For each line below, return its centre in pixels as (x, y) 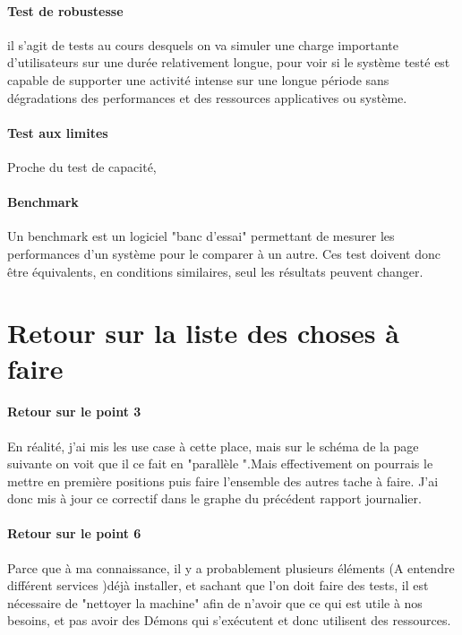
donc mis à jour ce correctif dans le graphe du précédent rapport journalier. (214, 498)
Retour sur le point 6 (74, 533)
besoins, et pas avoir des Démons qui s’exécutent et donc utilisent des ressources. (229, 620)
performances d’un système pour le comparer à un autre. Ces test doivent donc (224, 253)
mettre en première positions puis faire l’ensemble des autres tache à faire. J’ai (223, 481)
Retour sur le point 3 (74, 412)
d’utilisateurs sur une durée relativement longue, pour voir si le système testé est (229, 62)
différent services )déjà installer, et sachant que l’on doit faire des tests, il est (218, 585)
